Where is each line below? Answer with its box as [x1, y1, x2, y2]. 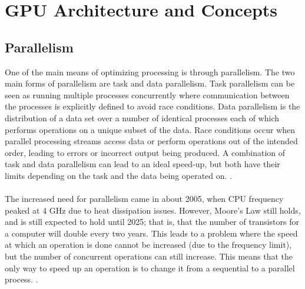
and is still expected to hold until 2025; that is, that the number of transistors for [5, 215, 299, 228]
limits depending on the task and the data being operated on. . [5, 169, 233, 181]
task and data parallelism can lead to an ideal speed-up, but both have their [5, 158, 280, 170]
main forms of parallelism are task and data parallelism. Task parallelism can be [5, 77, 295, 89]
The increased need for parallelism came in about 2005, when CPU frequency [5, 192, 284, 205]
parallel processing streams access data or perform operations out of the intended [5, 135, 298, 147]
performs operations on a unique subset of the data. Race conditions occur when [5, 123, 296, 135]
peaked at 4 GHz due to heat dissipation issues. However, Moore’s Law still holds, [5, 204, 301, 216]
